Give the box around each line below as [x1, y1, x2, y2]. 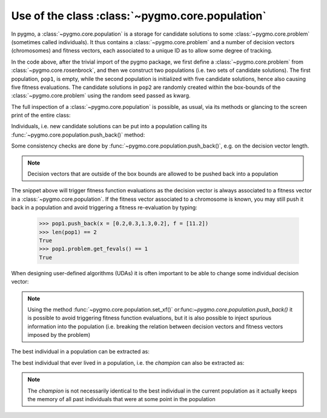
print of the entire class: [11, 112, 71, 119]
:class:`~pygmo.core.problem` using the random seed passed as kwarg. [11, 92, 191, 99]
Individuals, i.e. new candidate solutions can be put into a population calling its [11, 123, 207, 130]
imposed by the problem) [27, 331, 91, 339]
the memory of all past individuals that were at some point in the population [27, 396, 216, 403]
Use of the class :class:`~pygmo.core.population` [11, 9, 266, 22]
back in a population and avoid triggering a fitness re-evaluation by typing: [11, 204, 197, 211]
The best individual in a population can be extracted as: [11, 348, 150, 355]
